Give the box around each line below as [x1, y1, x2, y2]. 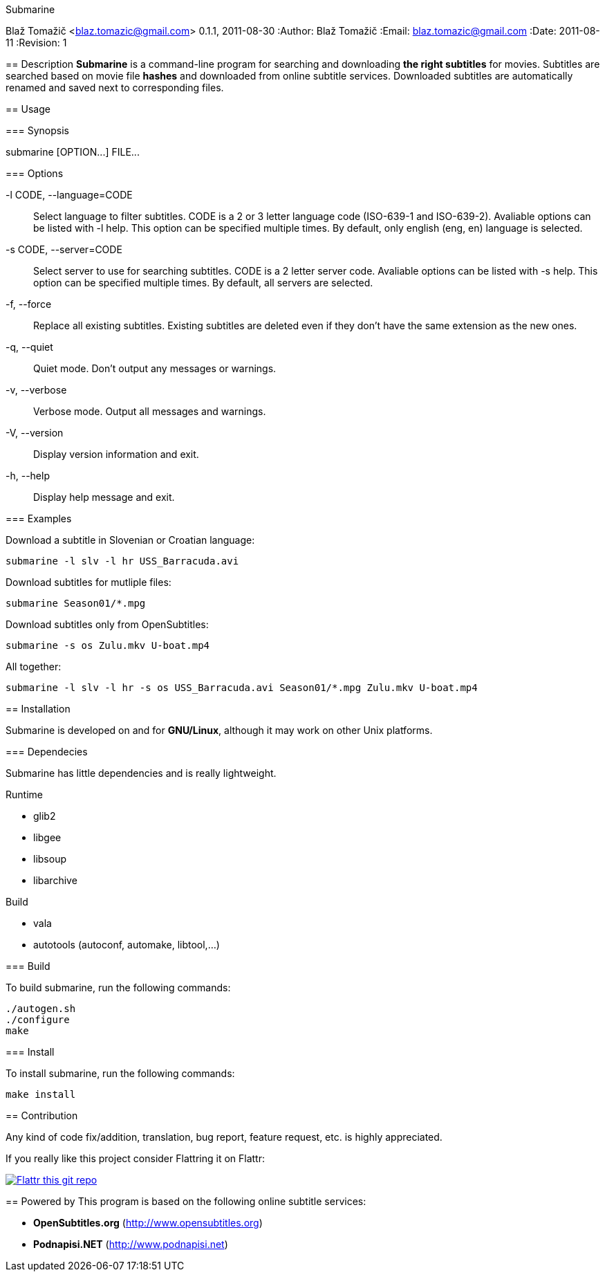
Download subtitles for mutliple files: [6, 576, 171, 588]
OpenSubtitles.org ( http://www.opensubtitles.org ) [33, 1217, 263, 1229]
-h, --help [6, 470, 50, 481]
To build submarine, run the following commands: [6, 982, 231, 993]
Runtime [6, 789, 43, 800]
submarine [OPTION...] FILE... [6, 146, 140, 158]
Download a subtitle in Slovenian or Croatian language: [6, 534, 255, 546]
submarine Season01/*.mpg [6, 598, 146, 609]
